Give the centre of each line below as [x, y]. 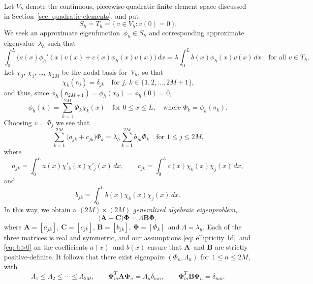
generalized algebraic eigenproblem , [185, 210]
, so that [151, 71]
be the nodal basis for [94, 71]
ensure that [165, 247]
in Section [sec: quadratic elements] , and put [72, 15]
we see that [73, 122]
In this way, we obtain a [40, 210]
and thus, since [27, 92]
